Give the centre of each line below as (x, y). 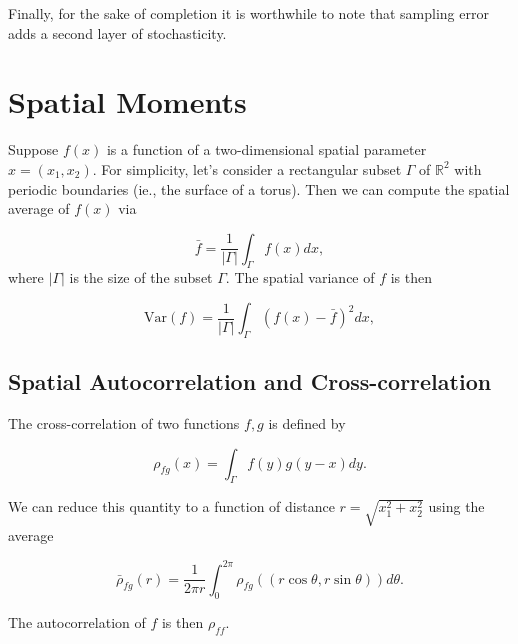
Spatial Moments (127, 101)
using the (456, 506)
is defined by (307, 423)
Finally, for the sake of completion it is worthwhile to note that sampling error (248, 13)
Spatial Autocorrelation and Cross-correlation (250, 381)
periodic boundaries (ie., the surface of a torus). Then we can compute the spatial (259, 188)
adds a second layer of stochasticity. (117, 32)
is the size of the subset (141, 277)
